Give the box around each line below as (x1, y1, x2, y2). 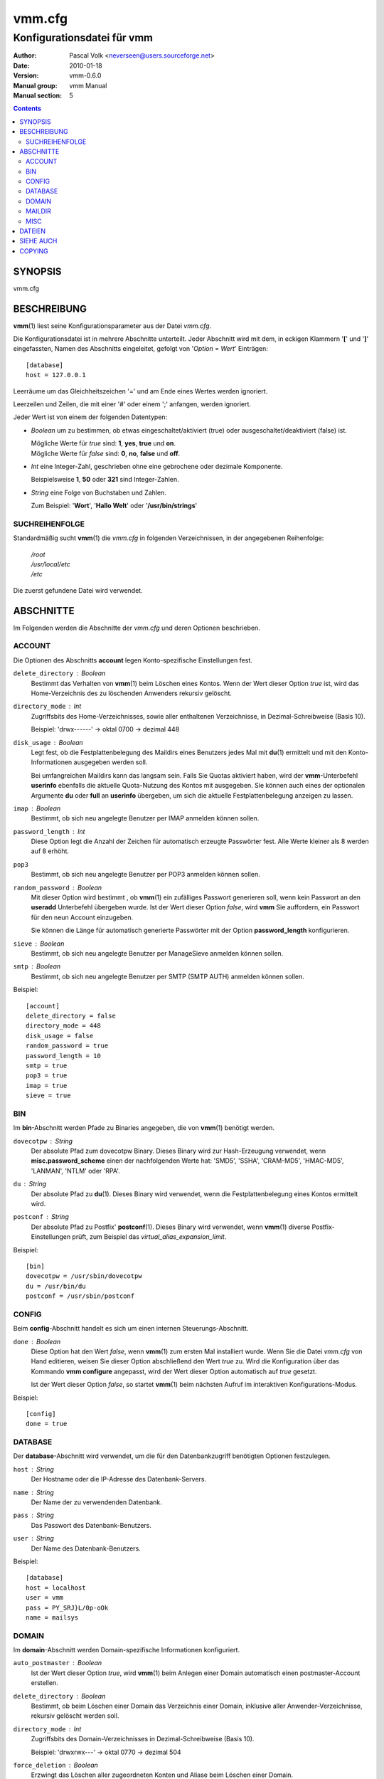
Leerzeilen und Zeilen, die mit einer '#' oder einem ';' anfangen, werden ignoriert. (13, 399, 252, 408)
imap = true (26, 1082, 68, 1089)
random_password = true (26, 1042, 109, 1050)
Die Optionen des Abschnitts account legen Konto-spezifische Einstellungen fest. (13, 655, 252, 665)
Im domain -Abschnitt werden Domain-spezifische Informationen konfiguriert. (13, 1646, 240, 1654)
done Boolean (13, 1337, 61, 1346)
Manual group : (13, 81, 58, 90)
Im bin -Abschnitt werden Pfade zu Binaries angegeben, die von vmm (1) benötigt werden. (13, 1124, 275, 1132)
